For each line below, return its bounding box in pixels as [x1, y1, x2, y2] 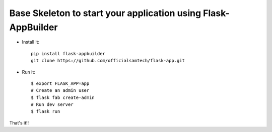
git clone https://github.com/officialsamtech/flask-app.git [31, 58, 185, 64]
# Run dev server [31, 102, 74, 107]
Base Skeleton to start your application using [9, 8, 201, 19]
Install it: [22, 39, 40, 45]
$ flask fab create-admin [31, 94, 95, 100]
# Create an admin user [31, 88, 90, 93]
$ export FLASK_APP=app [31, 80, 90, 86]
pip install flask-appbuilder [31, 51, 106, 56]
